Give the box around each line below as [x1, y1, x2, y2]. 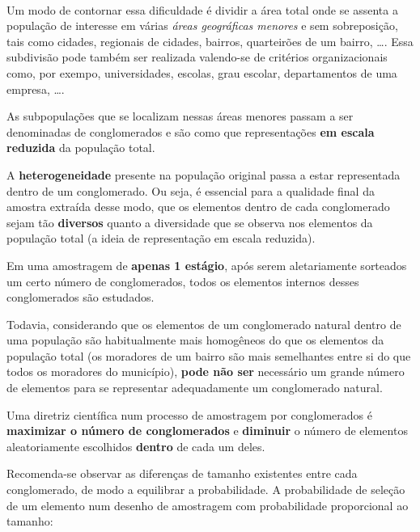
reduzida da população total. [6, 139, 155, 156]
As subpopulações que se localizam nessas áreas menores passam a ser [6, 108, 354, 125]
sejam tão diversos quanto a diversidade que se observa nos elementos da [6, 213, 373, 230]
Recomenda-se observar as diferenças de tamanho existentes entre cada [6, 465, 358, 482]
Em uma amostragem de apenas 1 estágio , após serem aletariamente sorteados [6, 256, 407, 273]
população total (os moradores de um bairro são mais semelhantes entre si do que [6, 347, 411, 364]
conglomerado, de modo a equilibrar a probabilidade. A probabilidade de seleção [6, 481, 405, 498]
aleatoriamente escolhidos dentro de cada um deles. [6, 437, 265, 454]
